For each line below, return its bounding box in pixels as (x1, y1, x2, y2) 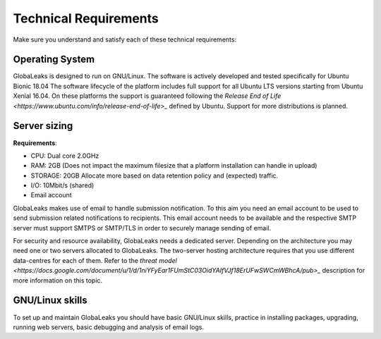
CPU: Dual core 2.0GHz (30, 152, 99, 160)
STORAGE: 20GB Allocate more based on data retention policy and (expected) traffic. (30, 171, 279, 180)
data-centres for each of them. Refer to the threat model (13, 256, 178, 264)
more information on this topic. (13, 276, 102, 285)
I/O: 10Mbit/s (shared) (30, 181, 95, 190)
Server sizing (13, 120, 73, 132)
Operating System (13, 54, 95, 66)
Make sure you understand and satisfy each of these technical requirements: (13, 35, 236, 44)
